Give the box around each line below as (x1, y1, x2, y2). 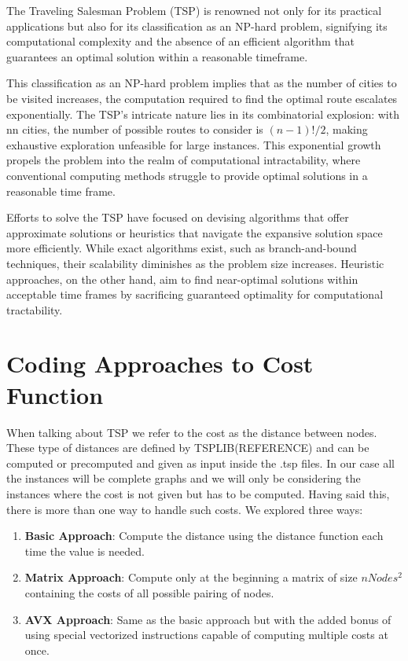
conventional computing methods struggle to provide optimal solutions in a (6, 167, 368, 183)
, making (325, 121, 368, 138)
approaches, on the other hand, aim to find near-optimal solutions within (6, 270, 358, 287)
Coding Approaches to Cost (6, 347, 314, 380)
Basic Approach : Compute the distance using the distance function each (24, 527, 384, 544)
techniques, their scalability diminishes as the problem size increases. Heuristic (6, 255, 384, 271)
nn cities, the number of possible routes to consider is (6, 121, 263, 138)
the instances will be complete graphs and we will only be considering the (6, 470, 361, 487)
